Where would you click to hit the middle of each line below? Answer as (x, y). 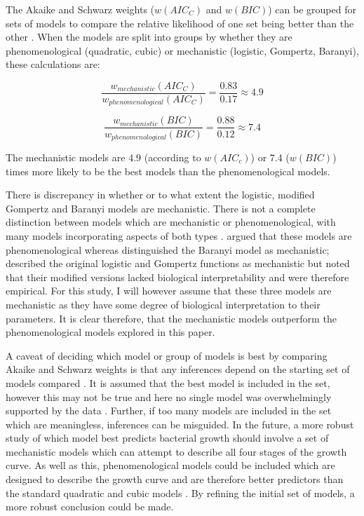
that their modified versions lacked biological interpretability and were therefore (177, 277)
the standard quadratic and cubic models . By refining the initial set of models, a (180, 493)
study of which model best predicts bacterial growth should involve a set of (167, 438)
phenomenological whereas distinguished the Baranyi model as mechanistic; (168, 249)
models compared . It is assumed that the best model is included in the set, (168, 382)
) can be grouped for (312, 9)
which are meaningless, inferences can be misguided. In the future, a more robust (180, 424)
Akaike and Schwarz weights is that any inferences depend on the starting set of (178, 369)
